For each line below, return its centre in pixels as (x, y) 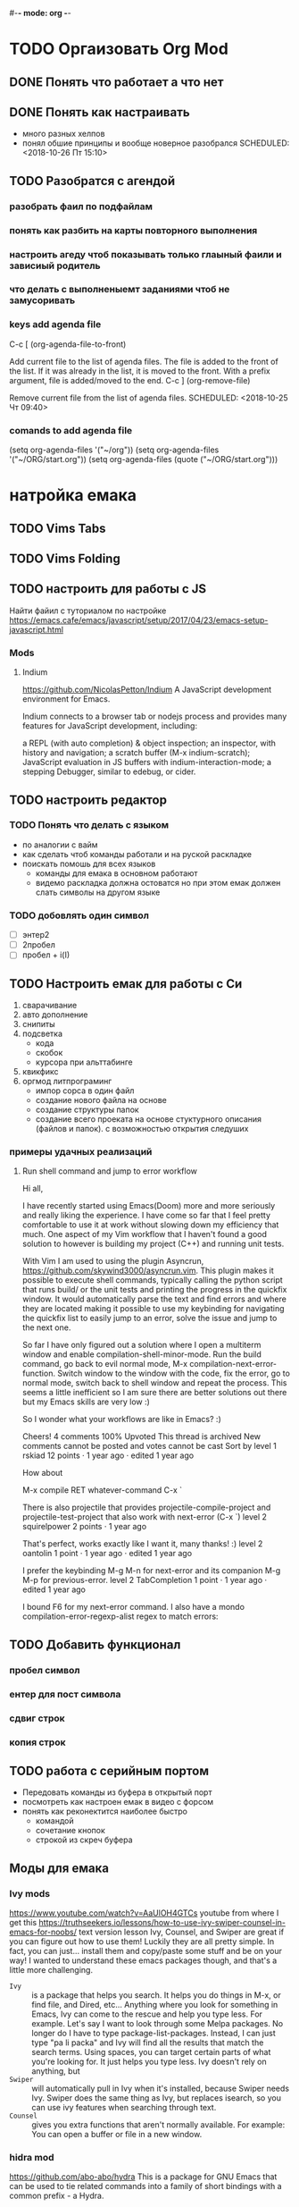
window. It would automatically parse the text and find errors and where (154, 1299)
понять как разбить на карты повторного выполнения (133, 230)
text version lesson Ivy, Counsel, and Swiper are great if (181, 1932)
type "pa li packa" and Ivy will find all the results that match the (148, 2043)
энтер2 (36, 935)
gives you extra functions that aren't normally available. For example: (158, 2125)
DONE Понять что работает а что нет (116, 82)
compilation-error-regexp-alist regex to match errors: (120, 1616)
